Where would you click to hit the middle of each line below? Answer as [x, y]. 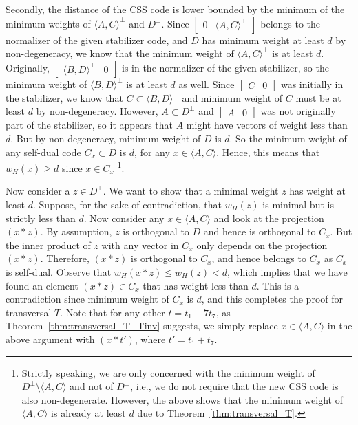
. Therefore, [65, 258]
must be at [318, 97]
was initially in [312, 84]
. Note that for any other [113, 312]
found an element [42, 285]
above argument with [50, 339]
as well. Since [207, 84]
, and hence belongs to [259, 258]
